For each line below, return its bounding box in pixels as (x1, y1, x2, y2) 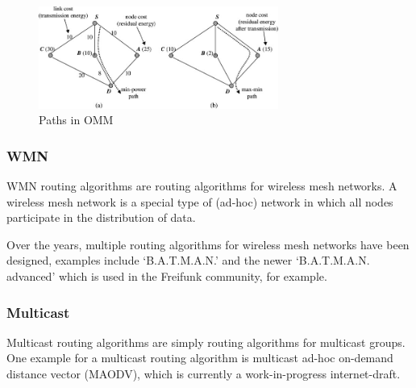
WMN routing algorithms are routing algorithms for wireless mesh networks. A (6, 177, 397, 194)
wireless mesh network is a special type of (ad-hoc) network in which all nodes (6, 193, 393, 210)
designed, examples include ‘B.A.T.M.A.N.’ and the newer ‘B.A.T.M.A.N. (6, 252, 370, 269)
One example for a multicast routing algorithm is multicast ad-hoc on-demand (6, 349, 393, 366)
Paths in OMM (39, 111, 114, 128)
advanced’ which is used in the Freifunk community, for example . (6, 268, 327, 285)
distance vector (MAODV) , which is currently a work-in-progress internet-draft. (6, 365, 401, 382)
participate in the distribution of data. (6, 209, 196, 226)
